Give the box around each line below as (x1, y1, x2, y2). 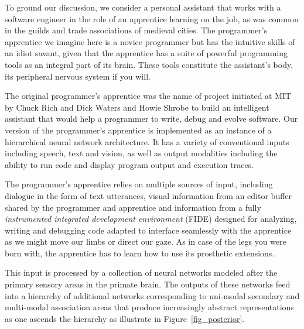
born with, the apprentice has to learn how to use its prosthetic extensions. (5, 246, 275, 259)
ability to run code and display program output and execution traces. (5, 158, 254, 170)
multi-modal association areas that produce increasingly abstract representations (5, 301, 294, 313)
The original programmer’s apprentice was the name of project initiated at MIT (5, 90, 292, 102)
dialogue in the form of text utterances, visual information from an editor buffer (5, 189, 292, 201)
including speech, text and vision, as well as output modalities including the (5, 147, 278, 159)
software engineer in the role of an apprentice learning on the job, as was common (5, 12, 299, 25)
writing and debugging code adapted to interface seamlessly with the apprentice (5, 224, 292, 236)
